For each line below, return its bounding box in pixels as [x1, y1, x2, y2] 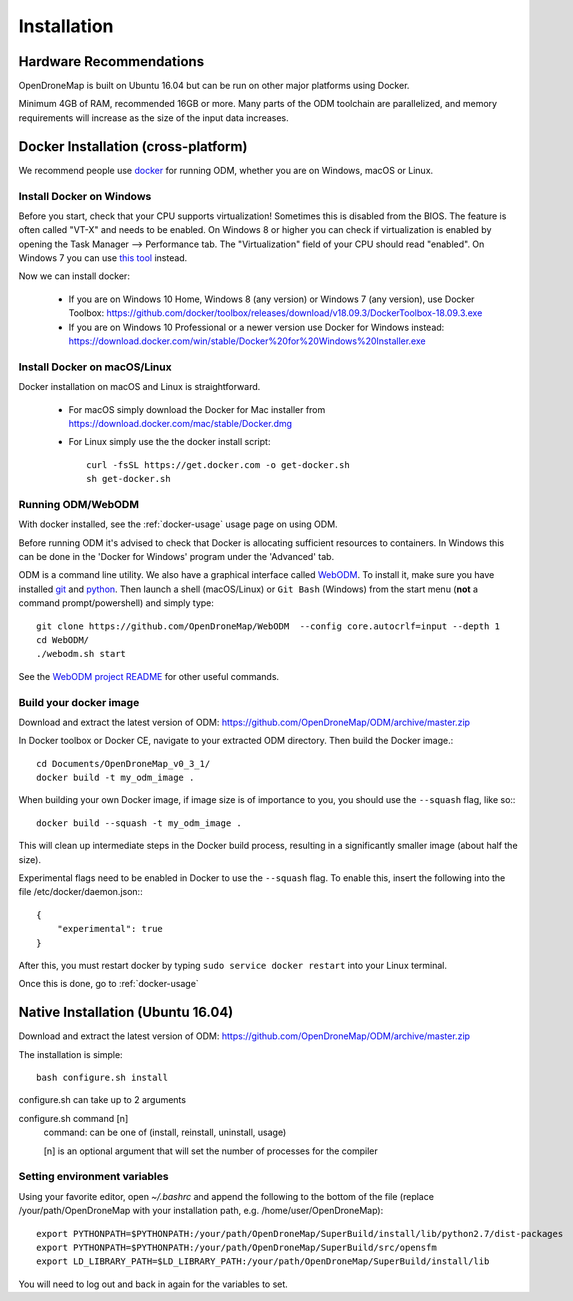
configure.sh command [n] [18, 1112, 129, 1124]
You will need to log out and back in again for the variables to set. [18, 1278, 289, 1290]
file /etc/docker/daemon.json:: [18, 886, 144, 898]
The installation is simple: [18, 1048, 124, 1060]
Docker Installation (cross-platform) [18, 138, 248, 155]
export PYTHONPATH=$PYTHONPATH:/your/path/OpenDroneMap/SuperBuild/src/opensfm [36, 1241, 437, 1253]
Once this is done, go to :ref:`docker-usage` [18, 978, 199, 990]
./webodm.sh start [36, 648, 127, 660]
